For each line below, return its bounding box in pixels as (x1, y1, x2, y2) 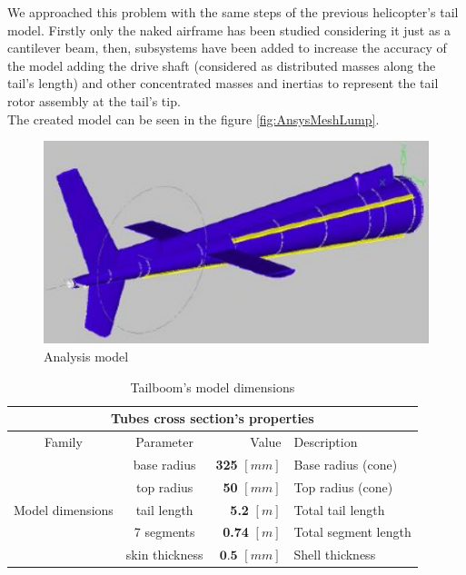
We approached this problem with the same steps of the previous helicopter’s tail (7, 3, 459, 21)
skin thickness (125, 545, 203, 564)
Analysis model (44, 347, 129, 366)
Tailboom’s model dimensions (130, 377, 295, 396)
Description (293, 432, 358, 451)
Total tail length (293, 500, 385, 519)
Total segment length (293, 522, 411, 541)
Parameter (135, 432, 193, 451)
